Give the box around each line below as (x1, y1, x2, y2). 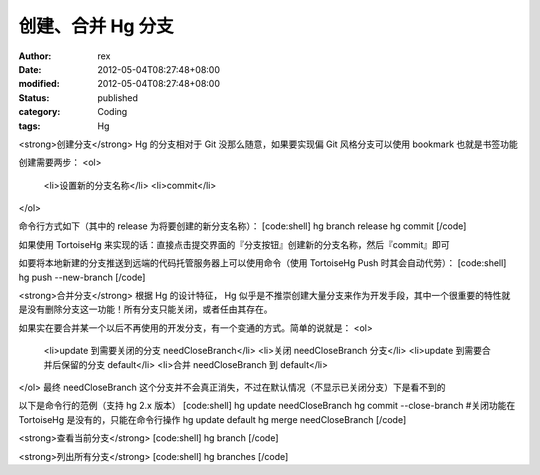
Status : (18, 91, 50, 104)
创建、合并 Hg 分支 (18, 15, 174, 37)
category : (18, 106, 61, 118)
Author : (18, 50, 52, 62)
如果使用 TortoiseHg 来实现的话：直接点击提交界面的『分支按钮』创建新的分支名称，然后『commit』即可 (18, 238, 450, 250)
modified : (18, 78, 60, 90)
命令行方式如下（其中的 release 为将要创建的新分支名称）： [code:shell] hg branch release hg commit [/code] (18, 220, 467, 232)
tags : (18, 120, 41, 132)
